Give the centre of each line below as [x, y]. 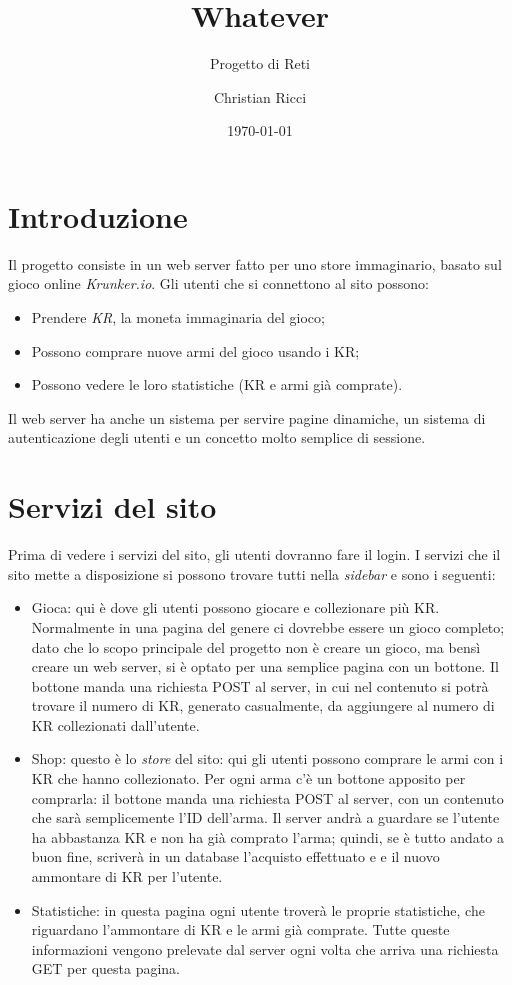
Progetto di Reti [260, 63]
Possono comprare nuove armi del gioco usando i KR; [195, 350]
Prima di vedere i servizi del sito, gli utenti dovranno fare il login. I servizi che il [254, 554]
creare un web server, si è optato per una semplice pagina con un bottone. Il [265, 666]
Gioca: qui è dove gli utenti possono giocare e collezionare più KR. [235, 607]
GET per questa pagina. [106, 968]
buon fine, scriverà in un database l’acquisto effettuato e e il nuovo [235, 856]
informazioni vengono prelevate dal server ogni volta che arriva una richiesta [265, 948]
